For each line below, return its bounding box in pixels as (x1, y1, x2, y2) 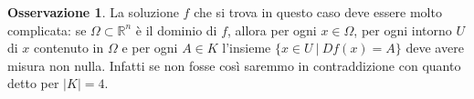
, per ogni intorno (353, 20, 452, 39)
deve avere (406, 38, 464, 57)
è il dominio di (135, 20, 217, 39)
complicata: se (7, 20, 87, 39)
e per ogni (121, 38, 178, 57)
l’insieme (222, 38, 271, 57)
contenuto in (34, 38, 104, 57)
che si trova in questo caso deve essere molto (194, 3, 442, 21)
